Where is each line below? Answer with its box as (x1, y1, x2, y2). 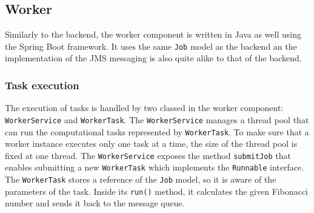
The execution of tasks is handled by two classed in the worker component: (5, 101, 284, 114)
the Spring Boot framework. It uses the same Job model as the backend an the (5, 39, 297, 52)
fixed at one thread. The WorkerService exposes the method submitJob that (5, 149, 291, 161)
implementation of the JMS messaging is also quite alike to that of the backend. (5, 52, 302, 64)
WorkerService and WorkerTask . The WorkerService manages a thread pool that (5, 113, 309, 126)
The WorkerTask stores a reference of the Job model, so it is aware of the (5, 173, 276, 186)
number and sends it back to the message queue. (5, 197, 185, 209)
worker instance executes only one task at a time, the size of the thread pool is (5, 137, 298, 150)
